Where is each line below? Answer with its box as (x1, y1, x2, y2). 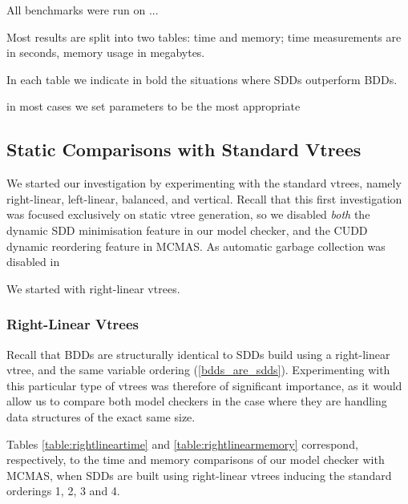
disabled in (6, 253, 60, 270)
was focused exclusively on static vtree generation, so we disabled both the (6, 206, 370, 223)
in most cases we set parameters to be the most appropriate (6, 98, 301, 115)
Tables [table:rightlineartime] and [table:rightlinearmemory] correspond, (6, 435, 358, 452)
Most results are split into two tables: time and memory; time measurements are (6, 28, 402, 45)
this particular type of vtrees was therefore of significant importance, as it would (6, 377, 402, 393)
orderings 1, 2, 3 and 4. (6, 482, 120, 499)
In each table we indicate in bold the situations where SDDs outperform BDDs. (6, 71, 398, 87)
